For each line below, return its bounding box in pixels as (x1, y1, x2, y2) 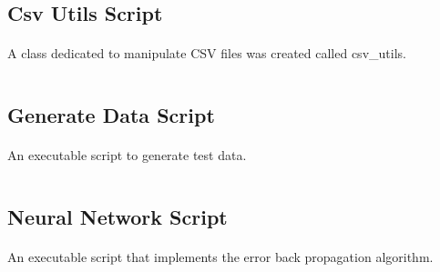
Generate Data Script (7, 101, 215, 129)
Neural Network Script (7, 203, 228, 231)
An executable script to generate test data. (7, 146, 247, 165)
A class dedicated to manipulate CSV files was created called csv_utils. (7, 44, 406, 63)
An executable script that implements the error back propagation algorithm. (7, 247, 434, 267)
